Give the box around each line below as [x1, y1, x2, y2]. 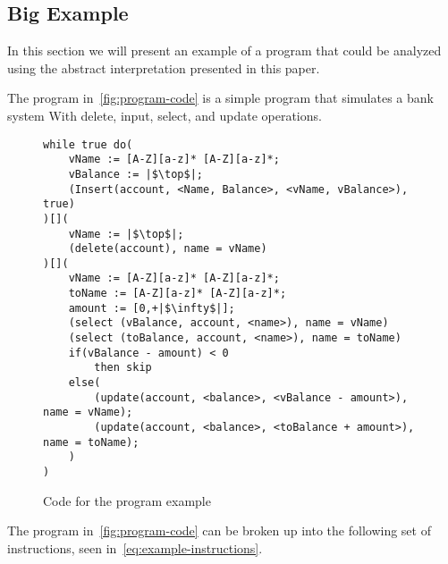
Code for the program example [43, 491, 211, 509]
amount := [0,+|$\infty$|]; [68, 301, 235, 315]
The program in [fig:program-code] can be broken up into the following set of [7, 521, 431, 540]
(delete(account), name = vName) [68, 242, 267, 256]
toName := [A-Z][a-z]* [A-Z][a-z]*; [68, 287, 287, 300]
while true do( [43, 138, 133, 151]
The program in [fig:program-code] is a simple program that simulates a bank [7, 88, 434, 107]
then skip [94, 361, 152, 375]
